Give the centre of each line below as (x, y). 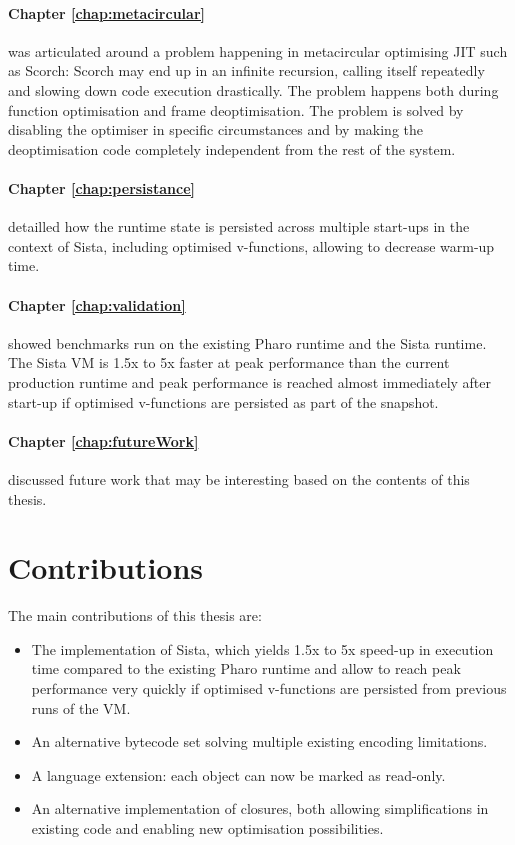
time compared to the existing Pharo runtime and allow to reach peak (246, 668)
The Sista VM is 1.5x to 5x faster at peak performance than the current (229, 362)
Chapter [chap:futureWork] (103, 440)
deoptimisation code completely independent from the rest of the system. (232, 148)
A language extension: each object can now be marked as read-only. (238, 774)
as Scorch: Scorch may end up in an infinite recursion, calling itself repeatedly (246, 70)
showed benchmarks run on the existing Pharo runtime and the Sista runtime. (247, 342)
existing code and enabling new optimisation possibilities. (207, 827)
